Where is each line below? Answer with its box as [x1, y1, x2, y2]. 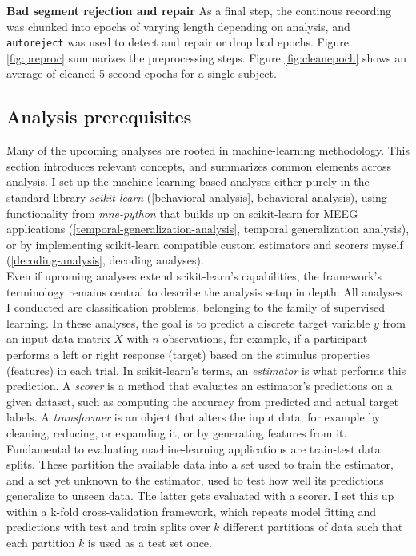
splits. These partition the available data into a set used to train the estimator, [6, 456, 394, 473]
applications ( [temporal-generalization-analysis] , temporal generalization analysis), [6, 220, 410, 237]
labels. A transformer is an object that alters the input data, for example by [6, 409, 381, 425]
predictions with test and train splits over [6, 518, 210, 535]
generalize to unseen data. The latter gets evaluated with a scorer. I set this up [6, 487, 394, 504]
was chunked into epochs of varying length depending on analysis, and [6, 18, 350, 34]
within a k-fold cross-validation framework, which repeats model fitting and [6, 502, 377, 519]
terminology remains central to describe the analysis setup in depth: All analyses [6, 283, 402, 300]
